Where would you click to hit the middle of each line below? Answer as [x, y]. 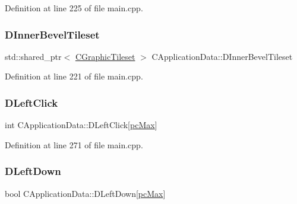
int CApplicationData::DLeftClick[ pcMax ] [81, 125]
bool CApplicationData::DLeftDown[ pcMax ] [85, 193]
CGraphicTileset [105, 56]
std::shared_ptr [33, 56]
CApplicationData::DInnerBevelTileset [222, 56]
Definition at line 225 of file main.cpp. [74, 8]
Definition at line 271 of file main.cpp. [74, 144]
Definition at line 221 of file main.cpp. [74, 76]
